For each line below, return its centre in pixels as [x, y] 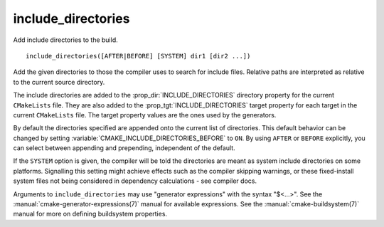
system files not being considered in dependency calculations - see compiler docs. [135, 181]
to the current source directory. [59, 82]
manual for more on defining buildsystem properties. [90, 214]
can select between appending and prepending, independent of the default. [124, 148]
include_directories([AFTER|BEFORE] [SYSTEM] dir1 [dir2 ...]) [138, 56]
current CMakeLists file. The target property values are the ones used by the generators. [145, 115]
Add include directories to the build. [65, 40]
